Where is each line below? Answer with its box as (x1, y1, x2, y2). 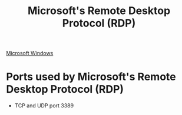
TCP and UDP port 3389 (14, 102, 74, 109)
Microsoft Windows (6, 50, 54, 57)
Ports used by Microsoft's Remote (6, 70, 176, 83)
